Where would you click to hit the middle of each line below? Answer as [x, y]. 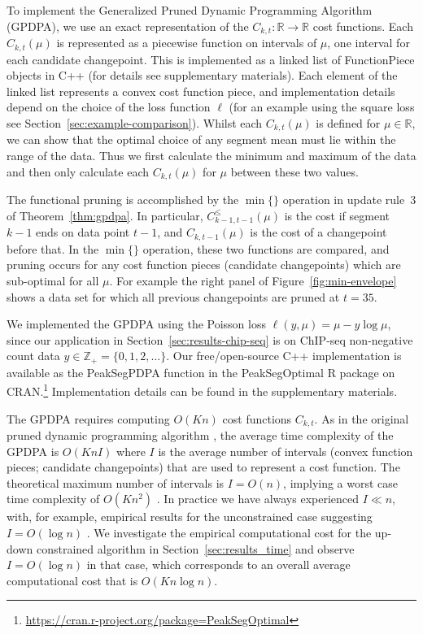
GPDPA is [33, 451]
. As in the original [362, 418]
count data [33, 356]
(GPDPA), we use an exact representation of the [128, 26]
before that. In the [53, 248]
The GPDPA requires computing [88, 418]
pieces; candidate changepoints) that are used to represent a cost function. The [203, 467]
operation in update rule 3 [349, 199]
